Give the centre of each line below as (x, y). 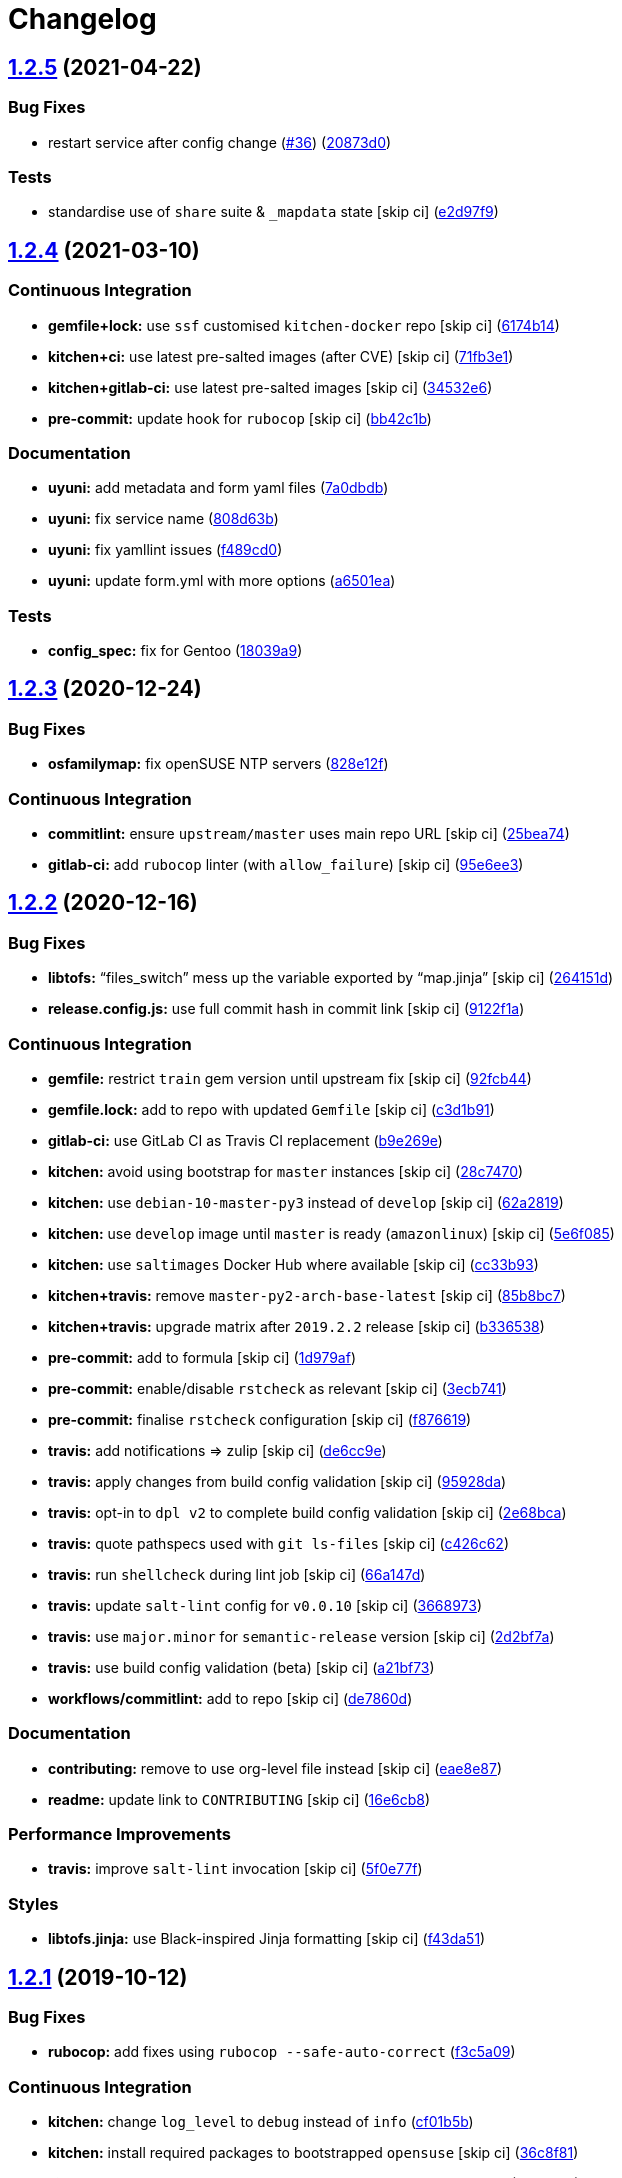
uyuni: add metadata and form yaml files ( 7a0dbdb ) (218, 488)
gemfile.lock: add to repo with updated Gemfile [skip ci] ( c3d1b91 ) (271, 1109)
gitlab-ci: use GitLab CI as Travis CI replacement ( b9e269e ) (245, 1140)
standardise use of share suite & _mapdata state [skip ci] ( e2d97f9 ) (273, 212)
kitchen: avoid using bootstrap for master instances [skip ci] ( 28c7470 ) (286, 1171)
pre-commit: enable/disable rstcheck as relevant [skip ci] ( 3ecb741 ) (277, 1388)
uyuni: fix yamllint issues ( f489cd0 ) (165, 550)
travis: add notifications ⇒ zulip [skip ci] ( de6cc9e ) (217, 1450)
